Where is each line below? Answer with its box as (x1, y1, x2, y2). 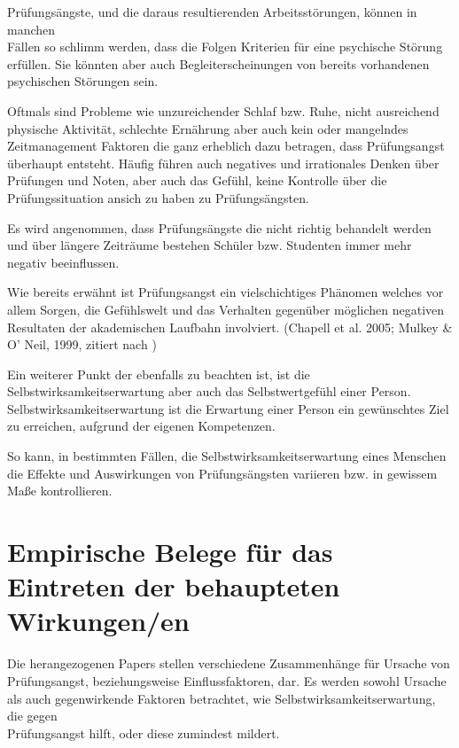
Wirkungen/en (7, 603, 190, 639)
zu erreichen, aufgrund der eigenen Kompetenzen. (7, 417, 276, 435)
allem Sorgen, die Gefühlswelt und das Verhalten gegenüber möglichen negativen (7, 300, 445, 318)
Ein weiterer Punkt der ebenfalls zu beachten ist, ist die (7, 364, 310, 383)
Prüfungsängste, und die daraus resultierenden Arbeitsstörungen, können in (7, 3, 417, 20)
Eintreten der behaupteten (7, 568, 340, 604)
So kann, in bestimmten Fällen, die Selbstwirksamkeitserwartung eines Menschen (7, 447, 447, 465)
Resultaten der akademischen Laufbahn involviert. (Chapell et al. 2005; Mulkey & (7, 317, 453, 336)
